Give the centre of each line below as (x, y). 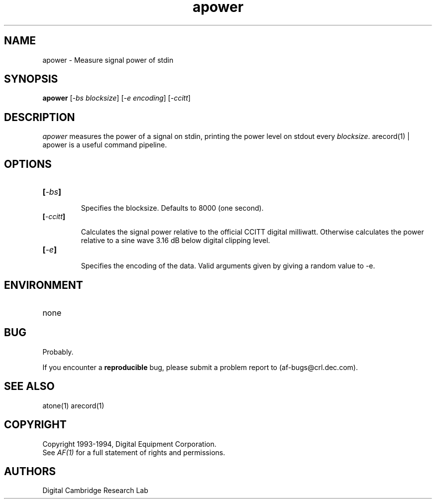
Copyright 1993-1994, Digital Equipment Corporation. (129, 444)
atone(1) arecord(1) (73, 405)
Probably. (58, 352)
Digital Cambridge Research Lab (95, 491)
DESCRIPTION (40, 117)
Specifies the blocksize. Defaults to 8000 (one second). (172, 208)
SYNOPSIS (31, 79)
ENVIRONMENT (44, 285)
